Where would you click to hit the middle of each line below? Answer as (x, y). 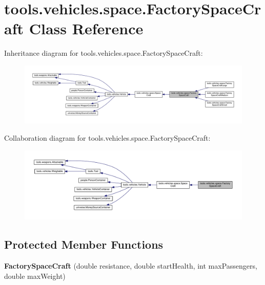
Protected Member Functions (84, 244)
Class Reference (86, 28)
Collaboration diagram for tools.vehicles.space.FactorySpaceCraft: (107, 137)
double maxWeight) (35, 276)
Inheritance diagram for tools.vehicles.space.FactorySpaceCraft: (104, 53)
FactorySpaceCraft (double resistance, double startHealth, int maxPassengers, (131, 266)
